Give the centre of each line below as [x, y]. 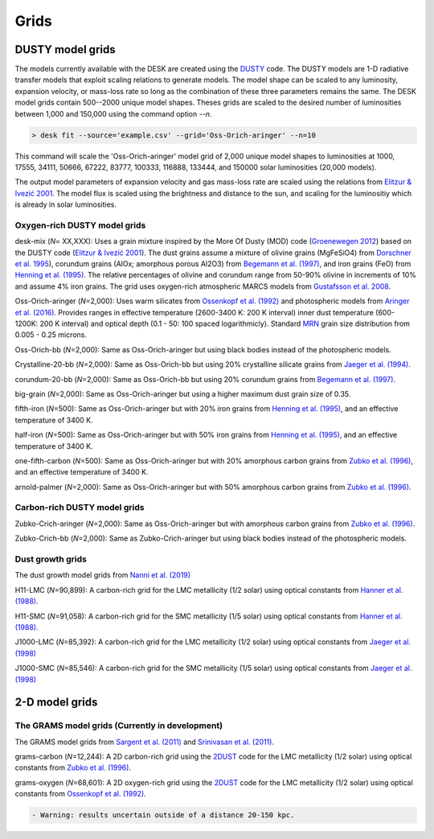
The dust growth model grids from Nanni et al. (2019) [103, 575]
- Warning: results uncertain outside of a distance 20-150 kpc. [163, 815]
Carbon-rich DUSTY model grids [80, 508]
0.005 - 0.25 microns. [51, 335]
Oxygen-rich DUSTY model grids [80, 225]
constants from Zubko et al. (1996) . [73, 767]
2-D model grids [56, 703]
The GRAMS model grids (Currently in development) [119, 726]
